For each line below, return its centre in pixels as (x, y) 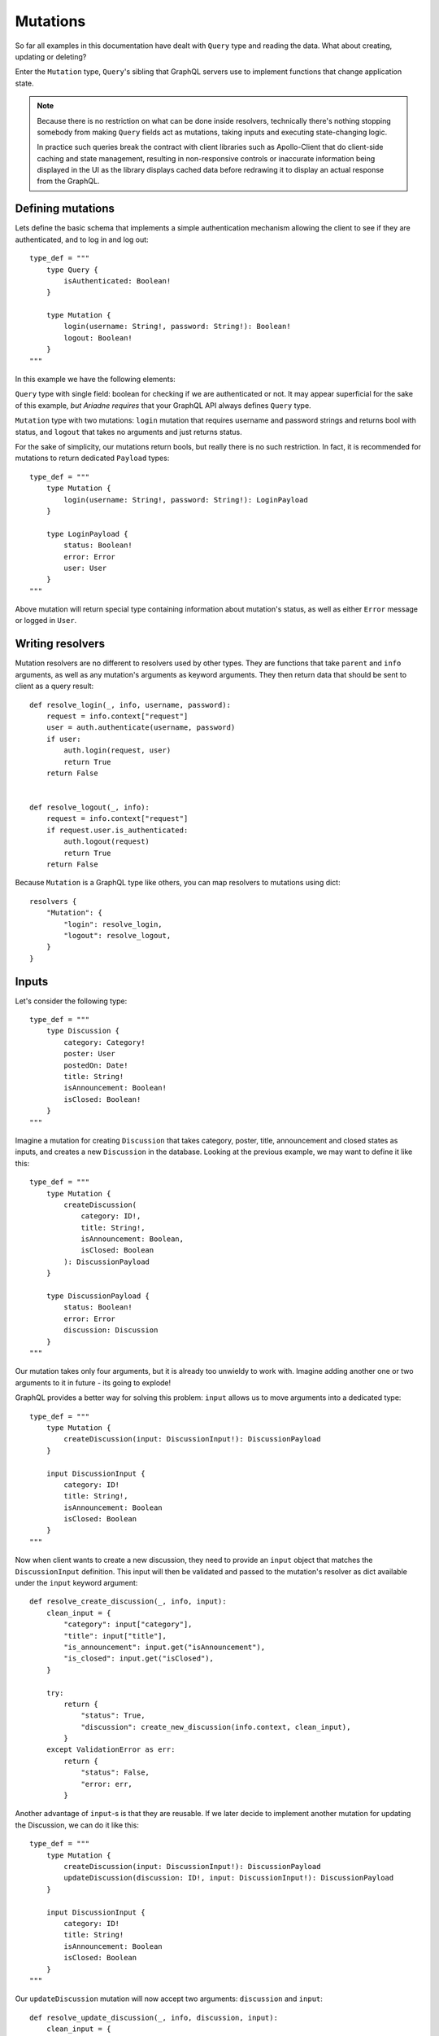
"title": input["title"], (115, 1636)
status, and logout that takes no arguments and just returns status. (129, 432)
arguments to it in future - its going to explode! (93, 1382)
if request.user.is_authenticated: (117, 830)
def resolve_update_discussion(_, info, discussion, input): (154, 2017)
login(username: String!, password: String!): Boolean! (178, 327)
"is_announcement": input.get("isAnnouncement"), (165, 1647)
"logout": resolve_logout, (117, 935)
